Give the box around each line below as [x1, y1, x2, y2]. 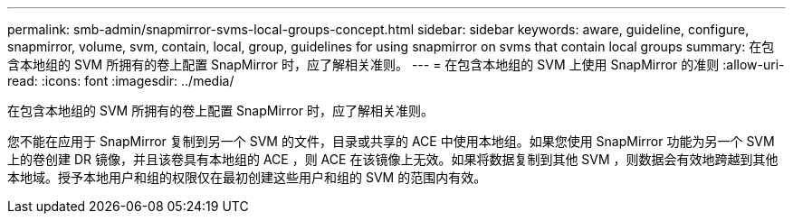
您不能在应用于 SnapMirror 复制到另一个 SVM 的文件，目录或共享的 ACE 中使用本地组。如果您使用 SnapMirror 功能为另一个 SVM [7, 134, 775, 149]
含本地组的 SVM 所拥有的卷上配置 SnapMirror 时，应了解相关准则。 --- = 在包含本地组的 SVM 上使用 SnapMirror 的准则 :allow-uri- [7, 57, 785, 72]
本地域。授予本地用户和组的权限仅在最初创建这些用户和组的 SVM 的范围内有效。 [7, 170, 487, 185]
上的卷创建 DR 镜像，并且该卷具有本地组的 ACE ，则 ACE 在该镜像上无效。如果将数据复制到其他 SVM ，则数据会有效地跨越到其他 [7, 152, 779, 167]
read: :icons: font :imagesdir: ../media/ [7, 73, 234, 88]
